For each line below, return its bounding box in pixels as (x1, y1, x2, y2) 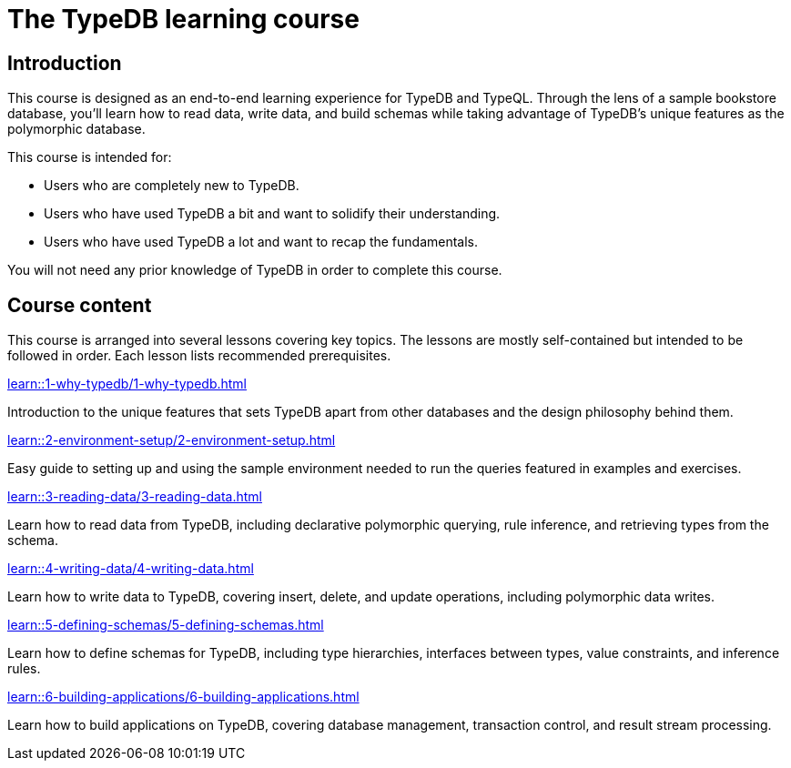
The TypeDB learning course (7, 4, 360, 35)
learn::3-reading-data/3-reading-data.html (7, 489, 262, 505)
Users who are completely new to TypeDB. (44, 177, 299, 194)
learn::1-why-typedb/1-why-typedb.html (7, 376, 248, 392)
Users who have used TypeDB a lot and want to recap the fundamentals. (44, 234, 479, 250)
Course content (7, 293, 152, 317)
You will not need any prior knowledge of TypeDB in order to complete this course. (7, 262, 502, 278)
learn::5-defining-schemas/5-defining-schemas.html (7, 617, 324, 633)
